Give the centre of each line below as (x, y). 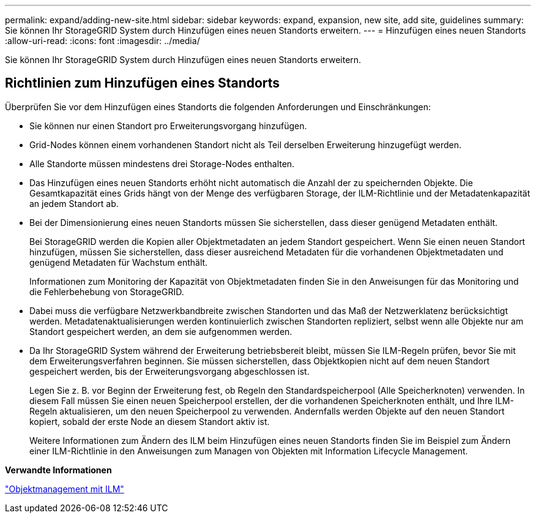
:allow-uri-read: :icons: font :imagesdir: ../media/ (102, 41)
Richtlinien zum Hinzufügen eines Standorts (143, 83)
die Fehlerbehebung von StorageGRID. (107, 291)
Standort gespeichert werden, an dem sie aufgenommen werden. (161, 331)
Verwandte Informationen (58, 470)
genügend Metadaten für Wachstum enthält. (119, 262)
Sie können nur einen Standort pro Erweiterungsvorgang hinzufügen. (168, 126)
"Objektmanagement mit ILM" (65, 489)
